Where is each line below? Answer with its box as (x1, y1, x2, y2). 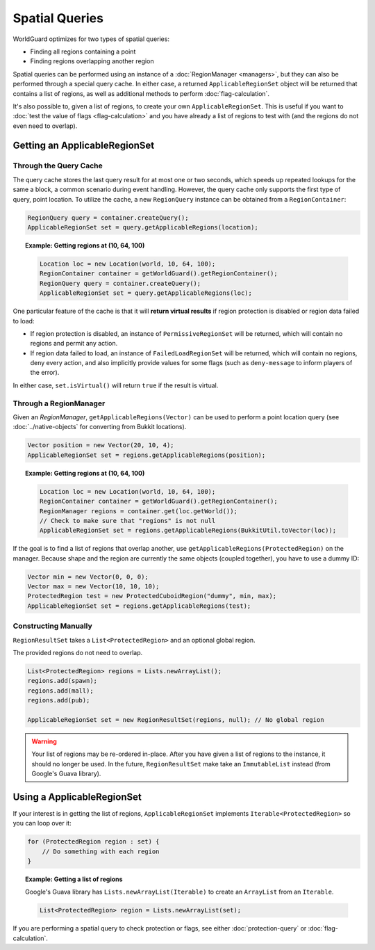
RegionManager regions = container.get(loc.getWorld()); (39, 507, 237, 515)
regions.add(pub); (27, 696, 90, 705)
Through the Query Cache (12, 161, 103, 170)
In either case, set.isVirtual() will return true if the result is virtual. (12, 381, 219, 389)
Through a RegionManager (12, 398, 106, 408)
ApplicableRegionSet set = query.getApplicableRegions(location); (27, 223, 258, 231)
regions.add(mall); (27, 686, 94, 695)
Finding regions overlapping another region (30, 57, 154, 65)
